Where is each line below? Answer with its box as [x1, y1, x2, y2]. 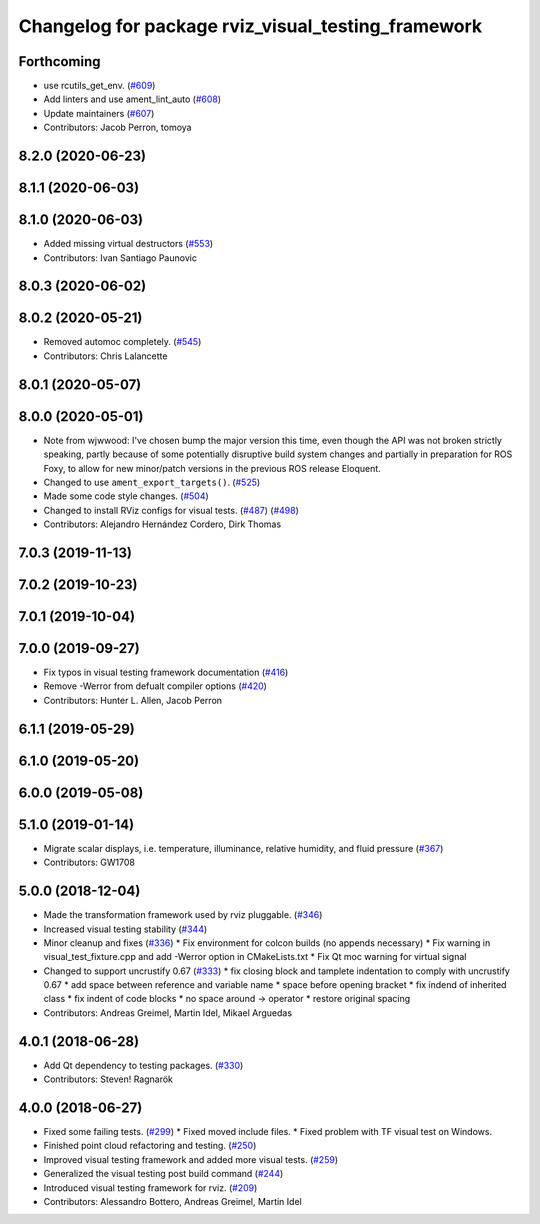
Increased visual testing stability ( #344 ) [43, 923, 208, 935]
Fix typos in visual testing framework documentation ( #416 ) [43, 666, 289, 679]
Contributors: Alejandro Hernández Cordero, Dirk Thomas [43, 518, 282, 530]
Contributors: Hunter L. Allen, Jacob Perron [43, 694, 223, 706]
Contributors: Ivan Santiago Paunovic [43, 251, 197, 264]
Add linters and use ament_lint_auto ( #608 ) [43, 93, 222, 105]
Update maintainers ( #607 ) [43, 107, 155, 119]
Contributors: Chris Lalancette [43, 350, 168, 362]
